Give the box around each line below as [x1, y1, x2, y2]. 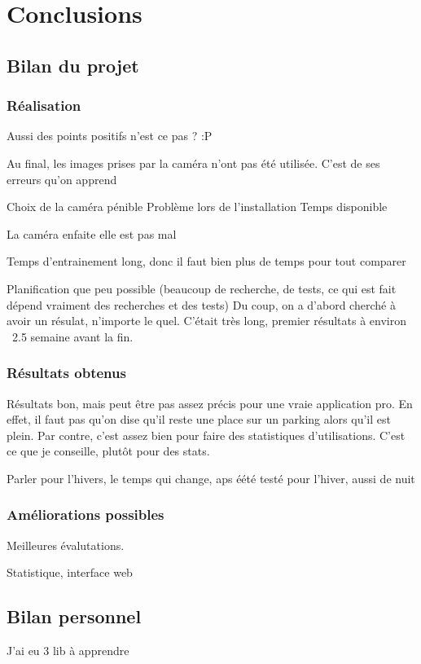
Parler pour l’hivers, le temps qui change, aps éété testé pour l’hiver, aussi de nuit [7, 469, 415, 486]
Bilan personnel [7, 604, 142, 629]
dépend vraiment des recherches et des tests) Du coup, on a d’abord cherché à [7, 296, 396, 313]
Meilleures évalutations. [7, 536, 125, 553]
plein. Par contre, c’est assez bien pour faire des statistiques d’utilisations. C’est [7, 426, 406, 443]
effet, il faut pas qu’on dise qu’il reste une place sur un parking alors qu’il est [7, 411, 391, 428]
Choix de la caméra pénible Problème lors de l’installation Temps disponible [7, 198, 388, 215]
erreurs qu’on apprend [7, 170, 117, 187]
